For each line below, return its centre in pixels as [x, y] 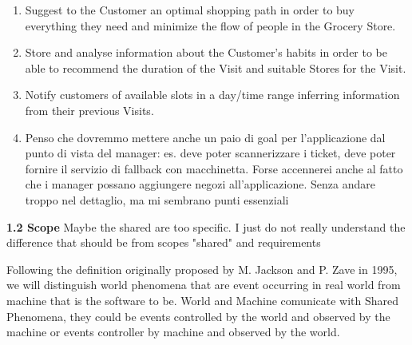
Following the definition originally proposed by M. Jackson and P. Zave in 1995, [202, 269]
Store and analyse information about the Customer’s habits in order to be [206, 52]
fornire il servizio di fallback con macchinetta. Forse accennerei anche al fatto [214, 168]
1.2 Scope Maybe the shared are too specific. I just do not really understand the [206, 226]
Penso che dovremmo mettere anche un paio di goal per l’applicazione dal [205, 137]
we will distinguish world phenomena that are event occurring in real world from [204, 285]
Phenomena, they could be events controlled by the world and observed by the [198, 316]
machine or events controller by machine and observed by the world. [173, 332]
